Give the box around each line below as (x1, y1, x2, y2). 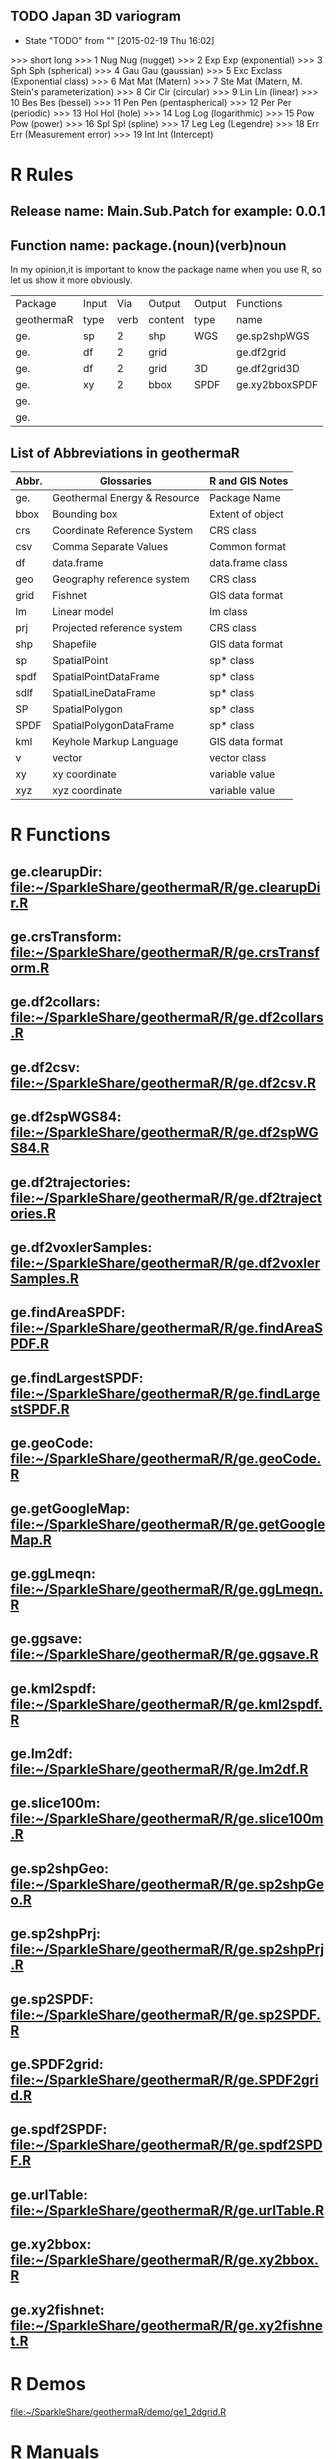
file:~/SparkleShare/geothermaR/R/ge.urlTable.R (10, 2202, 325, 2219)
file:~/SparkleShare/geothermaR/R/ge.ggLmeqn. (10, 1580, 324, 1598)
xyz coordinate (51, 784, 123, 798)
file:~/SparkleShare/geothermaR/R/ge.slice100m (10, 1810, 324, 1828)
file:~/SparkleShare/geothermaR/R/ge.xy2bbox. (10, 2252, 320, 2269)
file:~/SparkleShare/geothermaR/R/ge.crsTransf (10, 944, 320, 961)
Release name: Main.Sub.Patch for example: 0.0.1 (10, 203, 326, 220)
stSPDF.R (10, 1400, 70, 1418)
